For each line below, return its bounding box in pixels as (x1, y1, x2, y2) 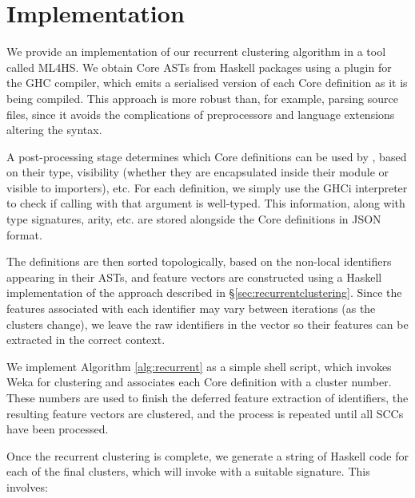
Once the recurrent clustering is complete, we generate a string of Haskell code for (6, 447, 409, 464)
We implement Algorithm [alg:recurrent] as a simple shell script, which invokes (6, 358, 392, 374)
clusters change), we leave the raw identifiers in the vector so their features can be (6, 315, 409, 332)
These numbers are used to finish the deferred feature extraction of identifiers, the (6, 389, 409, 405)
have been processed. (6, 421, 109, 437)
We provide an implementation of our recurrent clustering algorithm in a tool (6, 43, 386, 60)
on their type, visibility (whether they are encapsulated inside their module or (6, 164, 389, 180)
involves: (6, 478, 48, 495)
